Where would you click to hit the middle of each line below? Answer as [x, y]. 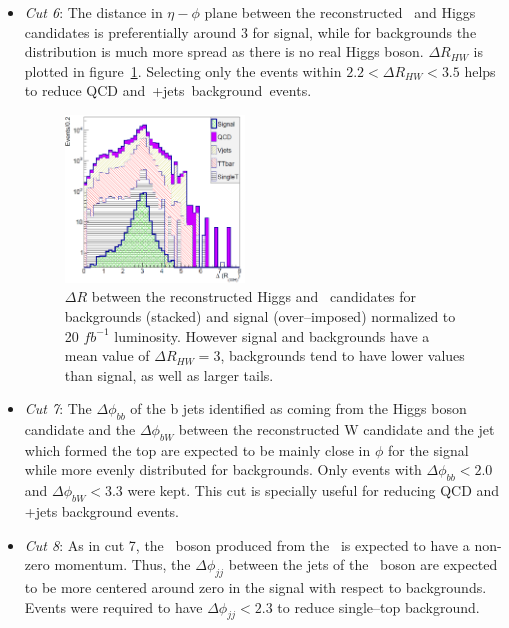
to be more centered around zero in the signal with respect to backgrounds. [255, 587]
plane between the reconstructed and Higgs [340, 12]
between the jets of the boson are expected [363, 564]
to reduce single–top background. [378, 606]
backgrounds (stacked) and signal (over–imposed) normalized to [260, 315]
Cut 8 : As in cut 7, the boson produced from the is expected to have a [247, 544]
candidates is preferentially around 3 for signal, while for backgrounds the [250, 31]
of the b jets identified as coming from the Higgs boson [298, 408]
